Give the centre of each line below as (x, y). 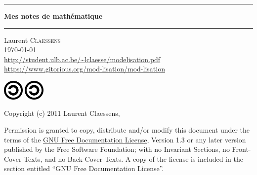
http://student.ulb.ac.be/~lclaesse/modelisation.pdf (82, 59)
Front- (241, 149)
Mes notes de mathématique (53, 16)
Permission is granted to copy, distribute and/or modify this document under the (127, 129)
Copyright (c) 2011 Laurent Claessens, (62, 113)
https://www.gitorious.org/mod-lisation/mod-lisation (85, 69)
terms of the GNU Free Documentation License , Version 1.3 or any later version (125, 139)
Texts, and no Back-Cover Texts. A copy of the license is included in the (133, 158)
